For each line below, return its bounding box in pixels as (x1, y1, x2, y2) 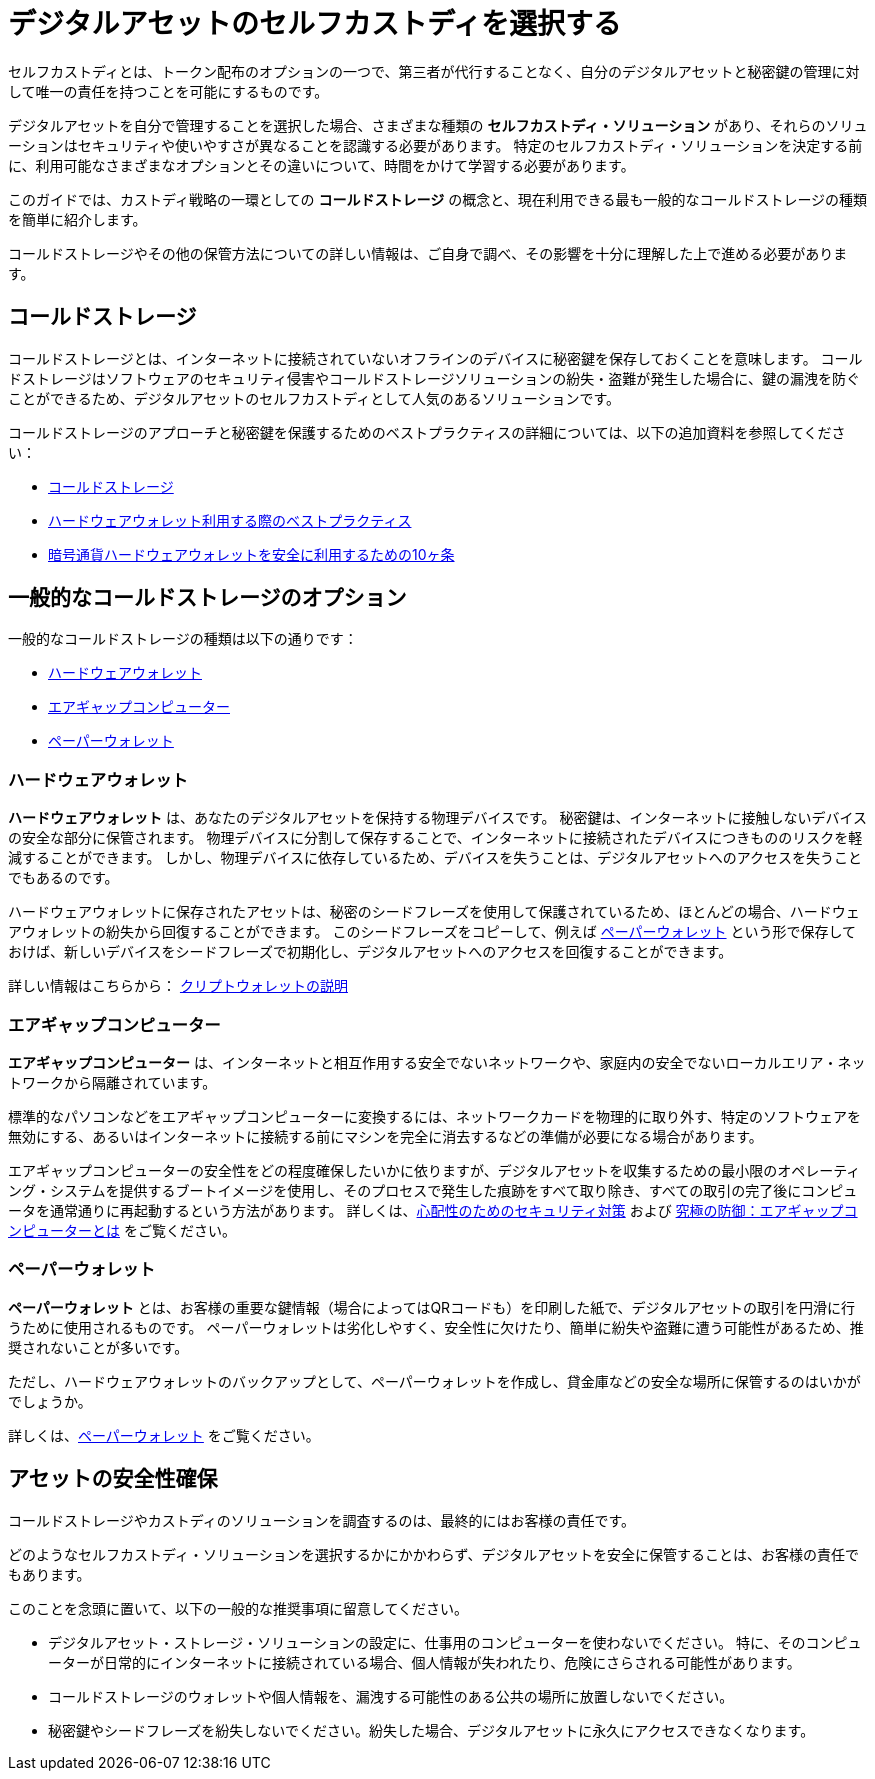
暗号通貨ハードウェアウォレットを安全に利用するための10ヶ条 (48, 545, 455, 563)
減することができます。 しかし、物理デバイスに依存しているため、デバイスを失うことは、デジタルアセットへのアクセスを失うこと (8, 849, 863, 867)
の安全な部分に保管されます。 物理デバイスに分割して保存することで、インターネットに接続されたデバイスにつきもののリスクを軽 (8, 829, 863, 847)
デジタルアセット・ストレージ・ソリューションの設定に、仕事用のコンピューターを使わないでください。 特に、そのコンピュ (48, 1633, 862, 1651)
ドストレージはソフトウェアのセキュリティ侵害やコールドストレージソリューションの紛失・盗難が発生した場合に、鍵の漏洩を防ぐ (8, 369, 860, 387)
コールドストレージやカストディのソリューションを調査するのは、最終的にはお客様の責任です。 (8, 1511, 636, 1529)
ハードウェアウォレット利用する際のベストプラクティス (48, 511, 412, 529)
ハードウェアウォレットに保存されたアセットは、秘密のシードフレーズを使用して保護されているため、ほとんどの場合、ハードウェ (8, 903, 860, 921)
